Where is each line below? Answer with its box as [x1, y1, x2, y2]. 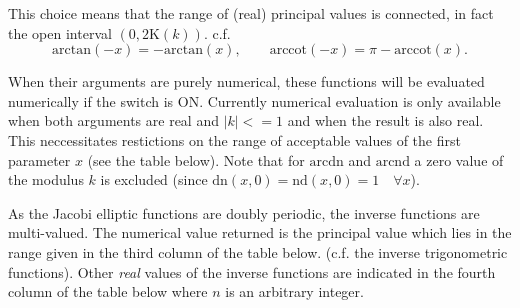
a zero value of [414, 149, 504, 170]
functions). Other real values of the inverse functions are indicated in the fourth [8, 261, 496, 282]
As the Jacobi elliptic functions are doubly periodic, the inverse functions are [8, 202, 480, 223]
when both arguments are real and [8, 110, 219, 131]
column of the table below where [8, 281, 208, 302]
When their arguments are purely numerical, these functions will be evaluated [8, 71, 485, 92]
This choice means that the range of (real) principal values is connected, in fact [8, 3, 494, 23]
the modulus [8, 169, 84, 190]
